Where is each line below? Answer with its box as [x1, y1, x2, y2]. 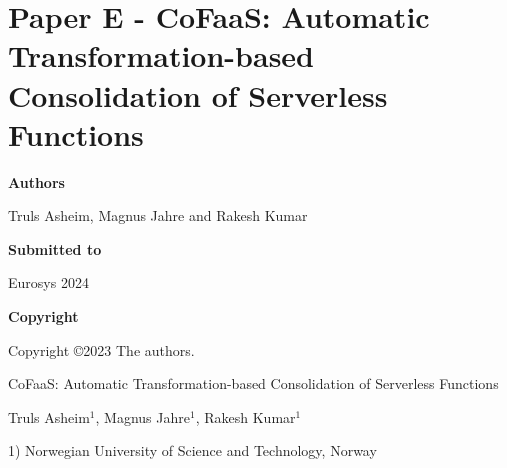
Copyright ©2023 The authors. [8, 339, 195, 360]
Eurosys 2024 [8, 272, 89, 293]
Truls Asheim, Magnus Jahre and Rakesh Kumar [8, 205, 308, 226]
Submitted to [8, 238, 102, 259]
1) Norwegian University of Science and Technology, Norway [8, 440, 377, 461]
